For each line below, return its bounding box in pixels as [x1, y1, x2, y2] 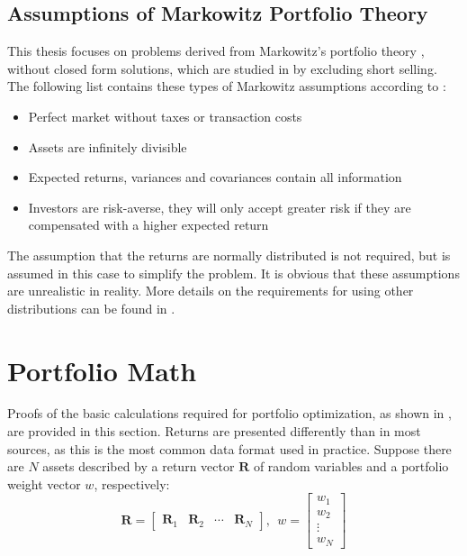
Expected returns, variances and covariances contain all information [28, 168, 402, 187]
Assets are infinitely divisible [28, 137, 187, 156]
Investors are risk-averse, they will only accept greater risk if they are [28, 197, 411, 216]
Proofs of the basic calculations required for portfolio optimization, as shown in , [7, 404, 452, 423]
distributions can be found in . [7, 298, 175, 317]
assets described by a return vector [42, 457, 235, 476]
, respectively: [94, 474, 170, 493]
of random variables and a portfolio [253, 457, 449, 476]
